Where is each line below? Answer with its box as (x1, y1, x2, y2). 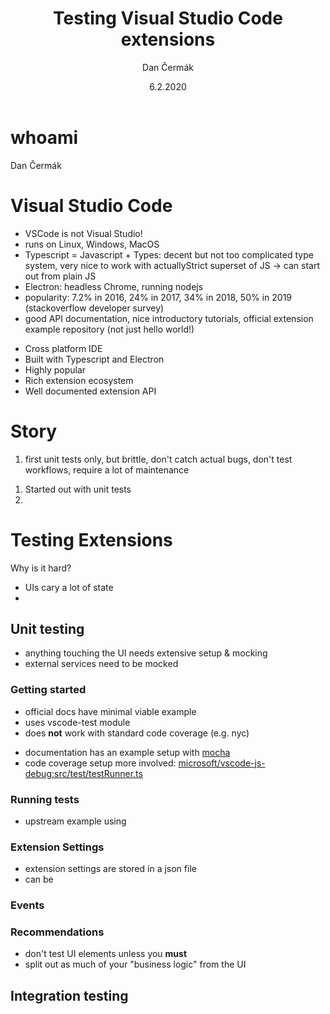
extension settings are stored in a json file (24, 863, 197, 875)
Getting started (10, 683, 87, 697)
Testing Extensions (10, 528, 173, 551)
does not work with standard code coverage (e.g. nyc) (24, 727, 250, 739)
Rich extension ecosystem (24, 374, 134, 386)
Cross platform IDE (24, 342, 103, 354)
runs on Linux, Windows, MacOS (24, 238, 160, 250)
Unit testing (10, 620, 85, 637)
